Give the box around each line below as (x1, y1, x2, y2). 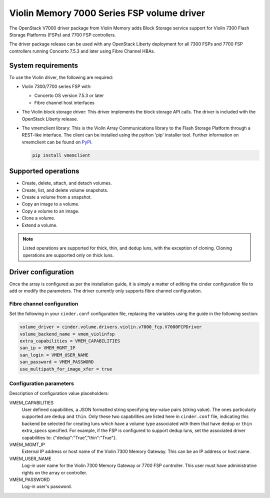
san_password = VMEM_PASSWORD (19, 359, 94, 365)
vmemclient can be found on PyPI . (21, 139, 92, 145)
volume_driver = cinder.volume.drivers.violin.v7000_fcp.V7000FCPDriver (19, 324, 202, 330)
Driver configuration (9, 267, 74, 276)
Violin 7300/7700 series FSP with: (21, 83, 92, 89)
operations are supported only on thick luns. (22, 252, 114, 258)
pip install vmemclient (32, 152, 91, 158)
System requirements (9, 61, 78, 69)
